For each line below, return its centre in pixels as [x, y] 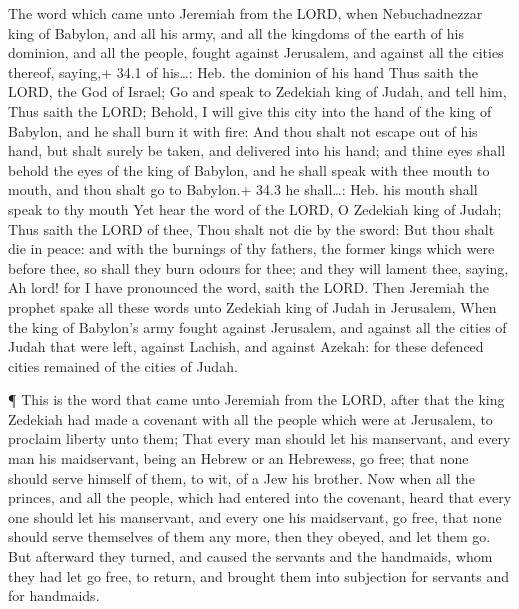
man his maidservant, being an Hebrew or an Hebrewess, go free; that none [238, 458]
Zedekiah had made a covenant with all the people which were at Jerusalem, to [250, 418]
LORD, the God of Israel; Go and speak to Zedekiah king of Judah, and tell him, [257, 91]
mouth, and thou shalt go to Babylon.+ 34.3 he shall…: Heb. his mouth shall [243, 189]
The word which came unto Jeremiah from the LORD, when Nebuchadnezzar [245, 13]
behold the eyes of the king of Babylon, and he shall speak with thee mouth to [249, 169]
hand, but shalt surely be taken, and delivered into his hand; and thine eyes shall [257, 150]
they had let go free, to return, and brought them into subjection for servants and [259, 575]
